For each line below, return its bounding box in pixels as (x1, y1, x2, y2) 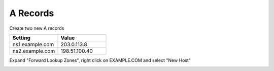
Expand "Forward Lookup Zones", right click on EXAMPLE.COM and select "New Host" (9, 57, 191, 63)
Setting (12, 34, 30, 41)
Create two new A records (9, 25, 64, 31)
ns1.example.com (12, 41, 54, 48)
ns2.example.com (12, 47, 55, 54)
